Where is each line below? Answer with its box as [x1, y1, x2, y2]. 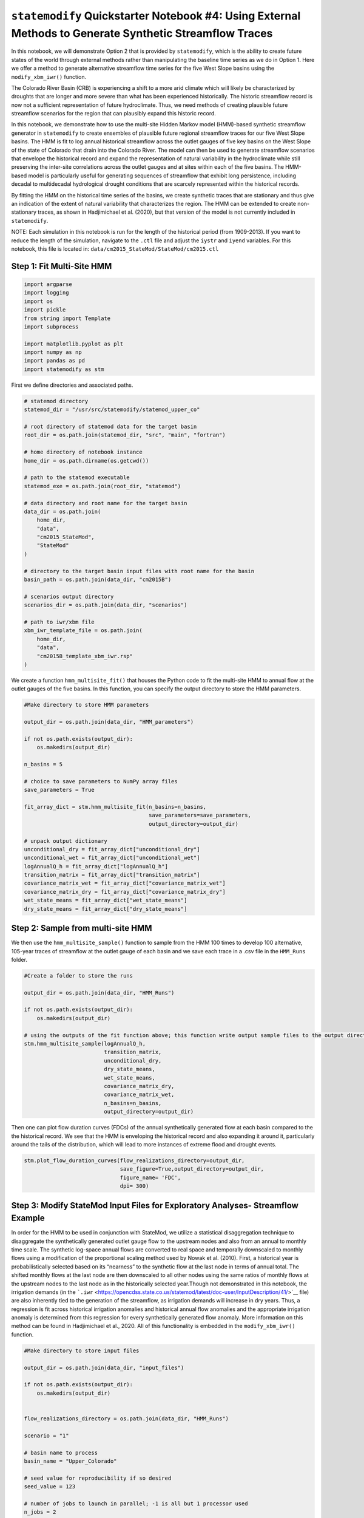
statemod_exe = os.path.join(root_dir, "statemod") [24, 483, 181, 489]
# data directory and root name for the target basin [24, 500, 187, 506]
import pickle [24, 307, 66, 313]
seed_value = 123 [24, 1483, 76, 1490]
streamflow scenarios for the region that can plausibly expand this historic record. [11, 110, 217, 117]
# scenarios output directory [24, 593, 114, 600]
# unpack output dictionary [24, 837, 107, 844]
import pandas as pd [24, 357, 85, 364]
